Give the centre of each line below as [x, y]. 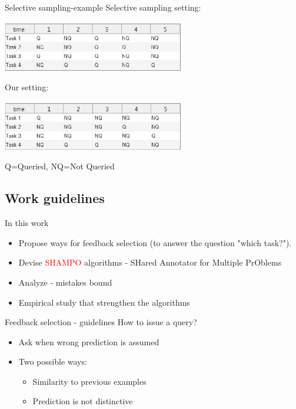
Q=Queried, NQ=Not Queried [60, 166]
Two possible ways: [53, 361]
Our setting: [27, 87]
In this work [27, 223]
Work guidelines [55, 198]
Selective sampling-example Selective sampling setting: [103, 7]
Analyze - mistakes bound [65, 282]
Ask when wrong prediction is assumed [89, 341]
